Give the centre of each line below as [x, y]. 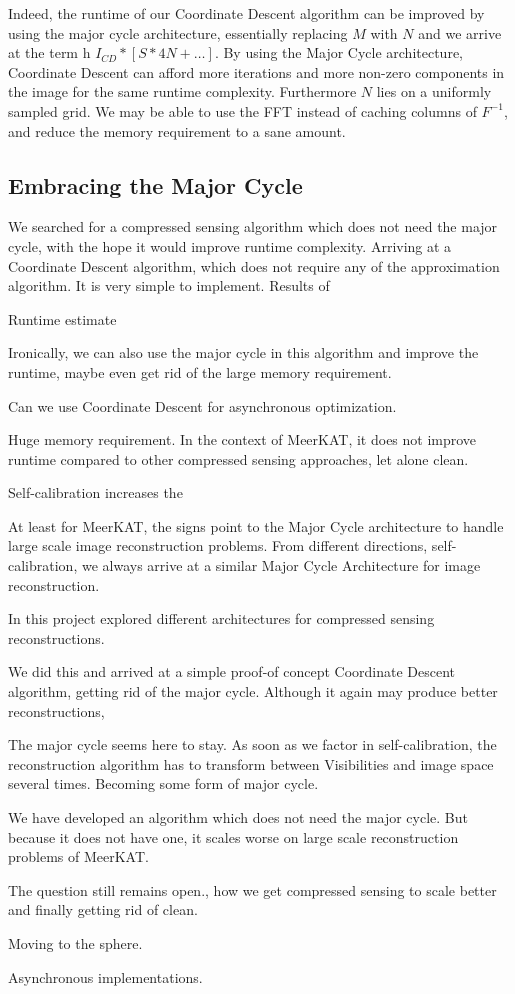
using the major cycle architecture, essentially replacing [178, 32]
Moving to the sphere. [75, 942]
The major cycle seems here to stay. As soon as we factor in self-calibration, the [252, 744]
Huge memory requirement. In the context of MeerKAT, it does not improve [242, 439]
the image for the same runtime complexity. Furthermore [182, 91]
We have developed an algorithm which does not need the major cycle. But [238, 817]
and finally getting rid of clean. [103, 909]
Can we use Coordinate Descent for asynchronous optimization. [202, 405]
